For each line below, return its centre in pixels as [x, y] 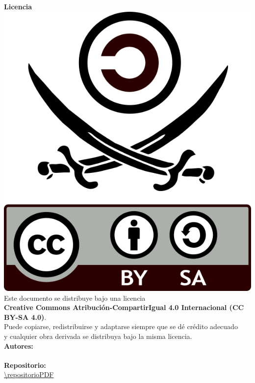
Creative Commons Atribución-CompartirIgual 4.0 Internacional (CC [124, 307]
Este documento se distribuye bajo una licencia [75, 298]
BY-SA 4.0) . [25, 317]
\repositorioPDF [29, 374]
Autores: [19, 346]
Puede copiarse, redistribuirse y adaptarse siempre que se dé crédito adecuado [121, 326]
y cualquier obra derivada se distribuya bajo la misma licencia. [98, 336]
